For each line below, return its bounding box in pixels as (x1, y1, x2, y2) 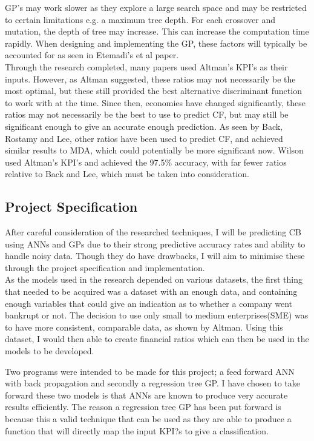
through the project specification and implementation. (5, 261, 205, 274)
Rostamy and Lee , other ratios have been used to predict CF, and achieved (5, 132, 283, 144)
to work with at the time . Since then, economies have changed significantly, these (5, 96, 306, 109)
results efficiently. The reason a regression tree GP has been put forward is (5, 400, 281, 413)
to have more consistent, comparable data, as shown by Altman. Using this (5, 320, 283, 333)
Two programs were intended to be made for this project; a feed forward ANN (5, 365, 295, 377)
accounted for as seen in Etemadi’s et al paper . (5, 49, 179, 61)
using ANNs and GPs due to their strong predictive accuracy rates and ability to (5, 237, 306, 250)
